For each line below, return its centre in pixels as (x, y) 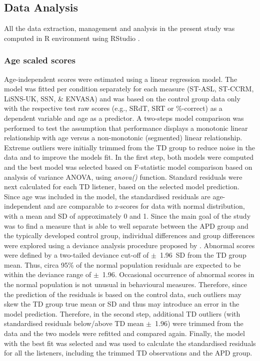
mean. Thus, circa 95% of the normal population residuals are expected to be (122, 264)
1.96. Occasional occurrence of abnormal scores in (178, 274)
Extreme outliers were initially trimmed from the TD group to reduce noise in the (130, 147)
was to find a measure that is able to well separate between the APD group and (126, 225)
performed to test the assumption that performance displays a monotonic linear (126, 128)
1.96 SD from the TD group (203, 255)
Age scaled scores (40, 60)
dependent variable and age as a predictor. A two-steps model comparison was (124, 118)
